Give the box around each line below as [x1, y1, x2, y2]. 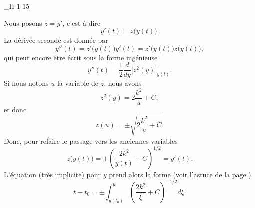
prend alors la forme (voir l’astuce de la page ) [109, 169, 251, 179]
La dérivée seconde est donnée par [4, 35, 108, 45]
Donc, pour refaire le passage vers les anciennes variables [4, 135, 178, 146]
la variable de [57, 78, 99, 88]
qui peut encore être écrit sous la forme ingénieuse [4, 52, 158, 62]
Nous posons [4, 17, 42, 28]
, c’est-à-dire [62, 17, 101, 28]
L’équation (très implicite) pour [4, 169, 101, 179]
